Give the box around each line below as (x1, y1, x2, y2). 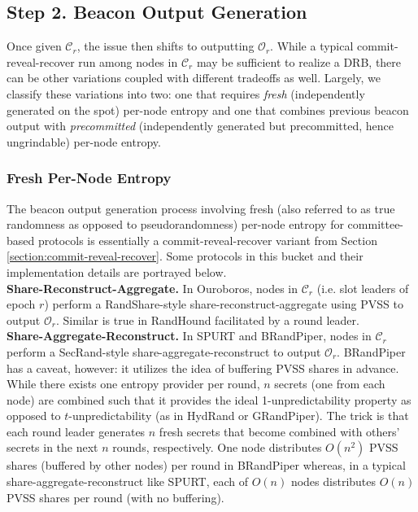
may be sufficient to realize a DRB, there (196, 53, 402, 70)
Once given (7, 37, 62, 55)
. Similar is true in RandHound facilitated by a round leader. (55, 311, 359, 328)
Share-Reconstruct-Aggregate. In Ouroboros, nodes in (7, 279, 298, 296)
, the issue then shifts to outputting (76, 37, 255, 55)
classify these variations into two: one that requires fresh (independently (7, 85, 365, 102)
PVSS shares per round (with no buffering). (7, 488, 224, 505)
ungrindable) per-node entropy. (7, 133, 161, 150)
